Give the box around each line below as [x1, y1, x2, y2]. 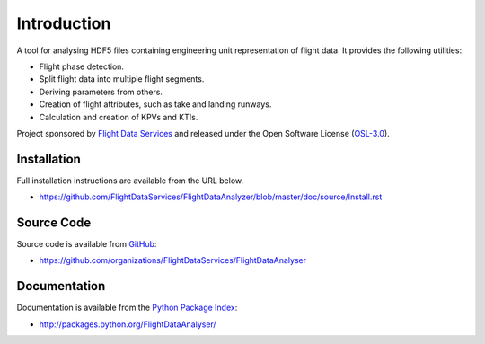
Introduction [16, 13, 111, 33]
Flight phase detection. [39, 61, 125, 72]
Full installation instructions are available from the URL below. [16, 175, 244, 186]
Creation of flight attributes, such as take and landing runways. [39, 99, 272, 110]
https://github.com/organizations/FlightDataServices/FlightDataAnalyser [39, 255, 307, 266]
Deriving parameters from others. [39, 86, 163, 97]
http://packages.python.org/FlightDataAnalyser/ [39, 319, 216, 330]
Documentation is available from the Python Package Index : [16, 302, 238, 313]
